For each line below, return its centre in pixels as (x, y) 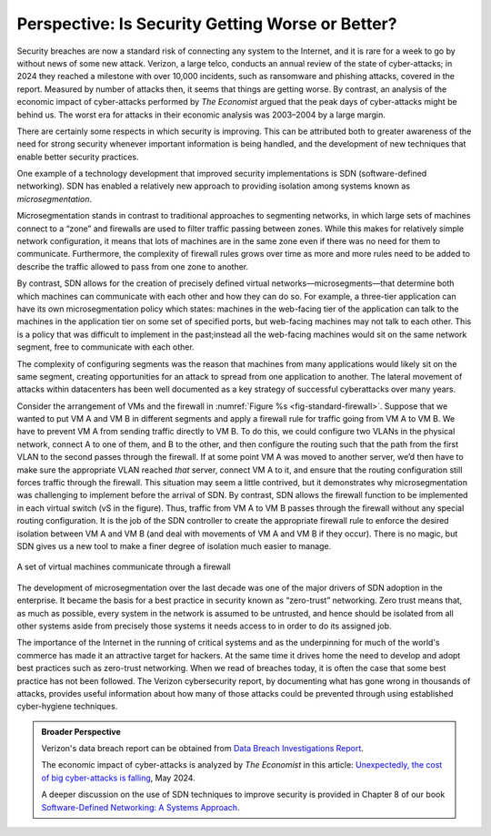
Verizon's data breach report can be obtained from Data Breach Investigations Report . (202, 749)
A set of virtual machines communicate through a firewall (124, 567)
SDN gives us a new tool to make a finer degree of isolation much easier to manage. (174, 546)
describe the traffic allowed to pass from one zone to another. (133, 266)
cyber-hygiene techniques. (67, 707)
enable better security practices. (78, 157)
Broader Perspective (81, 731)
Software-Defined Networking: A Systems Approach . (140, 807)
